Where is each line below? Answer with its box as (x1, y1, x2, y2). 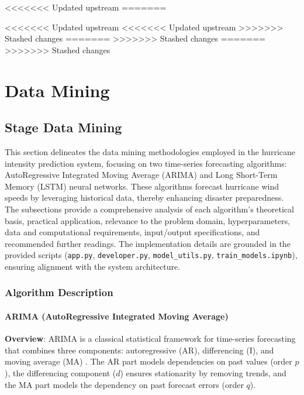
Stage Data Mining (5, 118, 122, 136)
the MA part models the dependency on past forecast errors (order (5, 378, 244, 390)
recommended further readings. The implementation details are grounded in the (5, 237, 291, 249)
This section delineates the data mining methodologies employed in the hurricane (5, 145, 295, 157)
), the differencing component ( (5, 366, 116, 379)
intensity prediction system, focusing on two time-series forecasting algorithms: (5, 157, 287, 169)
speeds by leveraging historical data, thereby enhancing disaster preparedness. (5, 191, 284, 204)
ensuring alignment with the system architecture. (5, 260, 181, 272)
